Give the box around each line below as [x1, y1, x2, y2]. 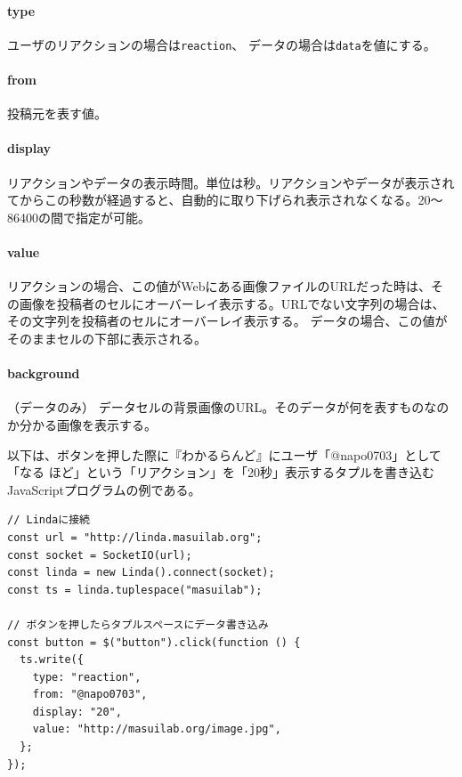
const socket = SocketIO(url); [7, 548, 192, 562]
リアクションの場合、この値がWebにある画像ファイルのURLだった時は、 [7, 277, 432, 295]
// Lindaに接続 [7, 514, 90, 527]
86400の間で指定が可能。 [7, 207, 150, 226]
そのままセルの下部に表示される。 [7, 329, 207, 347]
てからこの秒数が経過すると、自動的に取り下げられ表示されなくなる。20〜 [7, 190, 443, 209]
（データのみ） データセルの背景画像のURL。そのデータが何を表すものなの [7, 398, 450, 417]
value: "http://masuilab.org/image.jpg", [32, 723, 281, 736]
